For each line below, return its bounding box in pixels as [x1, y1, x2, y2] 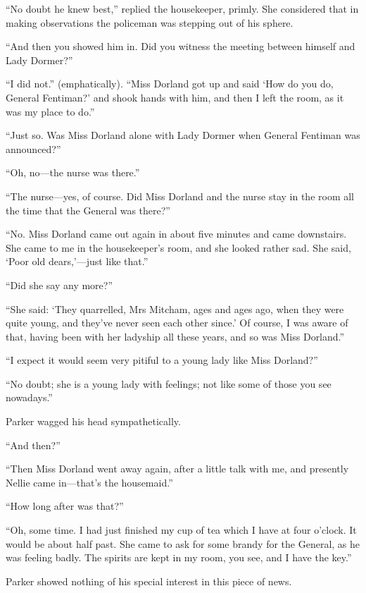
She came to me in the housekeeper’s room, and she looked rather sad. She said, [6, 240, 351, 255]
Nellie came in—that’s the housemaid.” [6, 475, 173, 489]
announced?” [6, 141, 61, 156]
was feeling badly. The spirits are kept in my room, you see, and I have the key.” [6, 550, 352, 565]
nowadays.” [6, 390, 53, 405]
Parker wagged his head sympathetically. [6, 414, 181, 429]
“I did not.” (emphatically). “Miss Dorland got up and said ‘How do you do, [6, 76, 334, 91]
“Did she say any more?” [6, 277, 113, 292]
